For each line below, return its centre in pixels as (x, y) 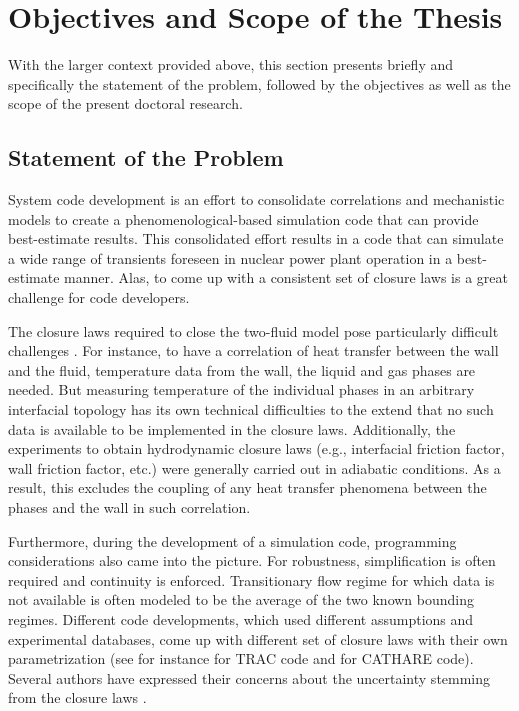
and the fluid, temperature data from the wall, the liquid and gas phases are (242, 369)
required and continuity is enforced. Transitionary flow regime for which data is (251, 579)
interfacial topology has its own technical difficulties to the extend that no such (251, 409)
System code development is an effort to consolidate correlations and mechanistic (256, 199)
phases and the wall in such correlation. (129, 507)
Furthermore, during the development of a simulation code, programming (232, 540)
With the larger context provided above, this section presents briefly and (231, 64)
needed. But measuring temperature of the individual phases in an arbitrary (241, 389)
